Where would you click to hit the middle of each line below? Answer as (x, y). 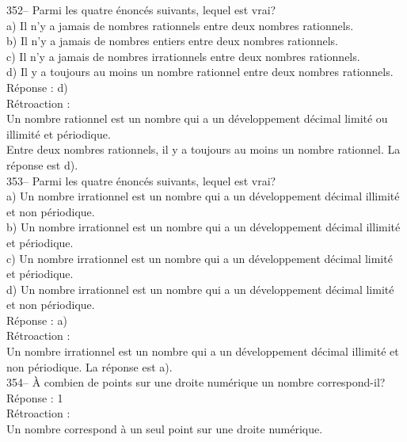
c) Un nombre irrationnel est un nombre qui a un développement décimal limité (200, 258)
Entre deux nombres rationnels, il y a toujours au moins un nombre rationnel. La (203, 149)
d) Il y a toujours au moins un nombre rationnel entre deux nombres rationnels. (200, 72)
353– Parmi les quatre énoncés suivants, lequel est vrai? (141, 180)
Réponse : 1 (35, 397)
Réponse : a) (37, 320)
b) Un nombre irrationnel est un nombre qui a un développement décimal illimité (203, 227)
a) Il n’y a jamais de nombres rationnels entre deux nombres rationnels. (180, 25)
